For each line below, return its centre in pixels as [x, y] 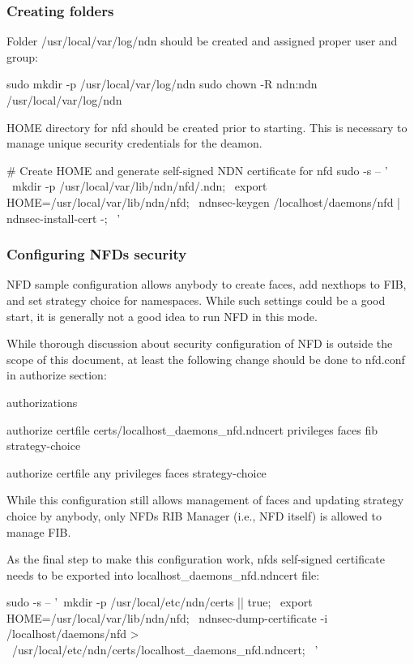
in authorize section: [57, 375]
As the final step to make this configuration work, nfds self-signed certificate [196, 559]
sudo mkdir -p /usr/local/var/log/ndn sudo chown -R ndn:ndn [162, 84]
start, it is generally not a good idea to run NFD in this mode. [162, 316]
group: [22, 56]
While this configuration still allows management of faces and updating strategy [205, 500]
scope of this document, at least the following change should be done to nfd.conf [206, 359]
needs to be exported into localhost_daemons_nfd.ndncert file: [163, 574]
